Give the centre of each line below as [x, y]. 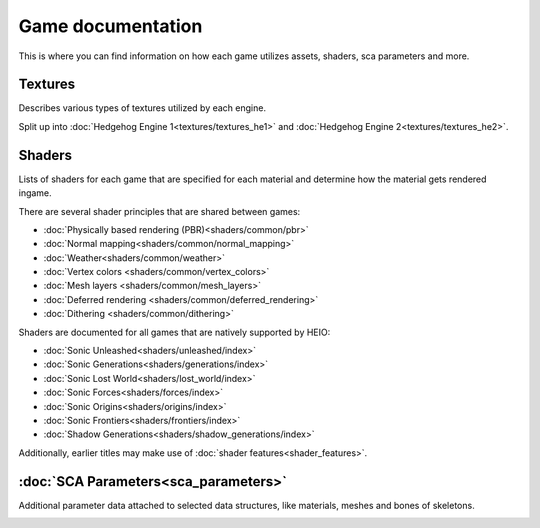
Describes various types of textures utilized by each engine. [142, 108]
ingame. [35, 193]
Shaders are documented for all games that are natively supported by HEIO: [174, 332]
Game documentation [110, 26]
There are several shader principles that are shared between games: [159, 211]
